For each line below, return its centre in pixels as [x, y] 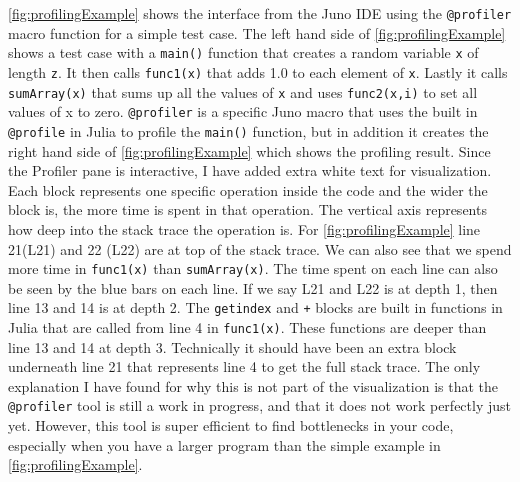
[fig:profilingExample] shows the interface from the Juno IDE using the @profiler [260, 13]
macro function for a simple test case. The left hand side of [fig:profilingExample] [257, 32]
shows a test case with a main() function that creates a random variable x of [243, 52]
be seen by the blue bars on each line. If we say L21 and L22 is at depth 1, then [253, 287]
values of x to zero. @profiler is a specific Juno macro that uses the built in [243, 111]
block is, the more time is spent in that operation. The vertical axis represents [247, 209]
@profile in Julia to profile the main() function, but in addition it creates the [248, 130]
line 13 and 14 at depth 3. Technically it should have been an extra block [232, 346]
